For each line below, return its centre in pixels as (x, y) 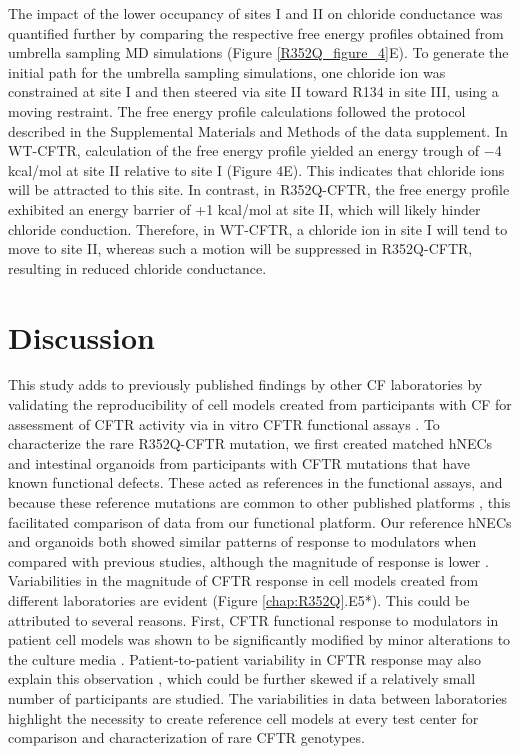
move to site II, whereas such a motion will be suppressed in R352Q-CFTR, (240, 248)
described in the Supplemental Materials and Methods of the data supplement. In (258, 130)
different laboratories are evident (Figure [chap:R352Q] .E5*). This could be (239, 599)
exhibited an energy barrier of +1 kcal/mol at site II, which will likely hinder (244, 208)
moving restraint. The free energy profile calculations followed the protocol (237, 110)
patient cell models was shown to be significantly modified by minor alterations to (259, 639)
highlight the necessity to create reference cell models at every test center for (243, 717)
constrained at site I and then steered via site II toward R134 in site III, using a (253, 91)
